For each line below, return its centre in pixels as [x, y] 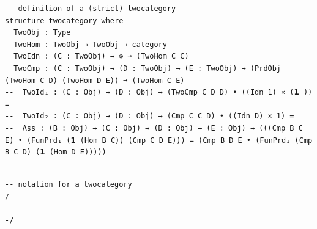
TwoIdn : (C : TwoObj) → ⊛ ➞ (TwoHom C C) [101, 56]
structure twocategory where [64, 20]
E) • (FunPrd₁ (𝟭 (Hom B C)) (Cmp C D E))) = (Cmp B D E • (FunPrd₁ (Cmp [159, 140]
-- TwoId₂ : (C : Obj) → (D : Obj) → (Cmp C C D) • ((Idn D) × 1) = [150, 116]
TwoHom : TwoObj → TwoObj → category [90, 44]
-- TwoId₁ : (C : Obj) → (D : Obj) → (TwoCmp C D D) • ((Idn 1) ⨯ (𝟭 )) [159, 93]
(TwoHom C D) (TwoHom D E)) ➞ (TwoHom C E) [95, 80]
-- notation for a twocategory [69, 185]
